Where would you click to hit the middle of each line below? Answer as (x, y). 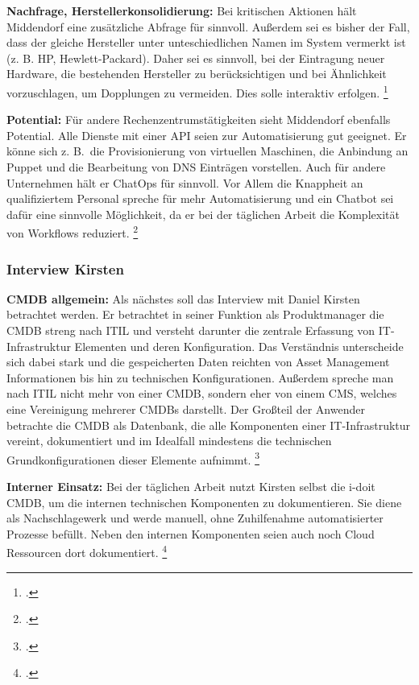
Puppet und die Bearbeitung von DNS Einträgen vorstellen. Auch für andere (196, 167)
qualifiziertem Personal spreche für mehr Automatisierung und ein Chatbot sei (200, 198)
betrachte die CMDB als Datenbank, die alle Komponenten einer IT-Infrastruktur (209, 425)
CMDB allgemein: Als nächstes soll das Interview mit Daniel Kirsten (183, 298)
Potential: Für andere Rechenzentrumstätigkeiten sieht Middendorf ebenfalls (199, 120)
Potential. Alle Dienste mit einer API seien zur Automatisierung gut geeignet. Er (207, 135)
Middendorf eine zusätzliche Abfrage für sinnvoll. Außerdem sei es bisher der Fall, (208, 26)
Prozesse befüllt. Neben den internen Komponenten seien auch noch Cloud (191, 533)
